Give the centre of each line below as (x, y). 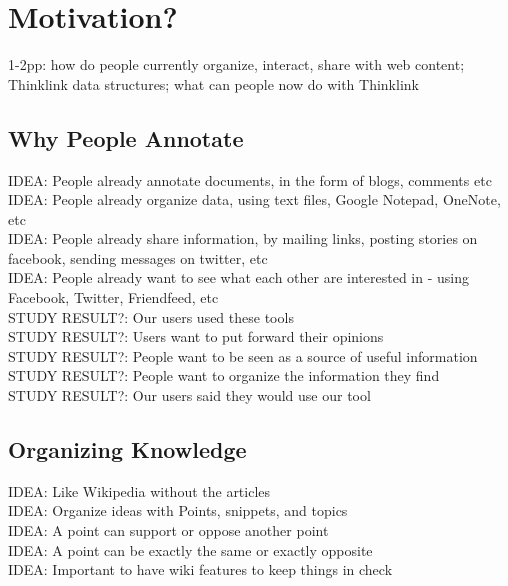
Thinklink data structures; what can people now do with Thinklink (213, 83)
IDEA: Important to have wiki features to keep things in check (200, 569)
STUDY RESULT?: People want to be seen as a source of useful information (243, 355)
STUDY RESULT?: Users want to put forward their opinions (196, 336)
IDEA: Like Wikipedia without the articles (139, 490)
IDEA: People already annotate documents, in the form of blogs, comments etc (250, 179)
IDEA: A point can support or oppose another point (168, 530)
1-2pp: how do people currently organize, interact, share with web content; (236, 64)
